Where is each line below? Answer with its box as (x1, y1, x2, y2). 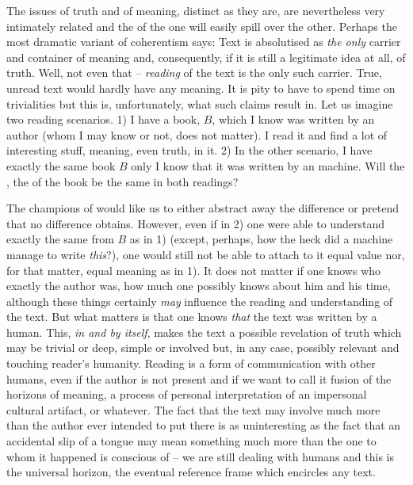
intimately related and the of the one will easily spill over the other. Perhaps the (6, 17, 397, 34)
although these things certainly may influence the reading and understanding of (6, 292, 393, 309)
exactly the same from (6, 231, 114, 247)
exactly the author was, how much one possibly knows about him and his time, (6, 277, 391, 294)
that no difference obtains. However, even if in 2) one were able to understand (6, 215, 385, 231)
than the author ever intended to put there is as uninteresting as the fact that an (6, 417, 401, 433)
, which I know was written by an (212, 111, 375, 128)
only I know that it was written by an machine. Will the (131, 157, 405, 174)
